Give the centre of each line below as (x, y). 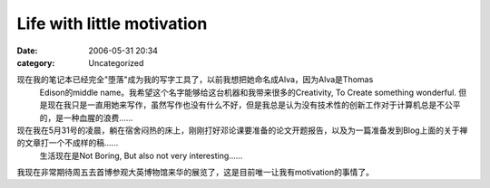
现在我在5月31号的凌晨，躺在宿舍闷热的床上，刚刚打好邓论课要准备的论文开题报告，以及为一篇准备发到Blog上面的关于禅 (242, 130)
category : (36, 62)
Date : (27, 51)
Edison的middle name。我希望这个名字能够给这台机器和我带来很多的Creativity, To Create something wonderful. (248, 92)
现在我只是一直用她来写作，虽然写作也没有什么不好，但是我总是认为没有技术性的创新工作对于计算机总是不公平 (254, 105)
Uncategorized (116, 62)
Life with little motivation (112, 23)
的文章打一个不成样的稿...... (68, 143)
